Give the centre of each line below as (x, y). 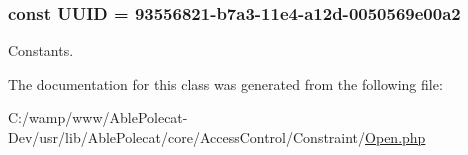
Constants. (41, 50)
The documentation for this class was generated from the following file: (225, 83)
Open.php (395, 137)
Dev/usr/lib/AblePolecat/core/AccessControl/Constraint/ (187, 137)
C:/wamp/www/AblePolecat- (98, 117)
